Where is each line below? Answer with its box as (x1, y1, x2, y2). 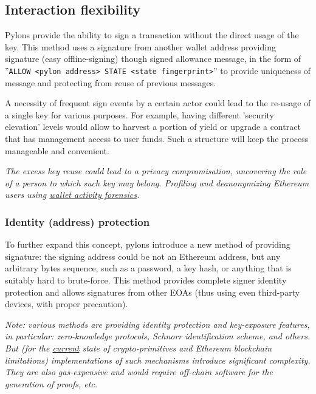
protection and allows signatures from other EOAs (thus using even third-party (5, 285, 300, 298)
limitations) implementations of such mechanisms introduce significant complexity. (5, 353, 311, 366)
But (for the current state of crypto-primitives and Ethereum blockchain (5, 341, 272, 354)
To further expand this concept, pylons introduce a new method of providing (5, 238, 290, 251)
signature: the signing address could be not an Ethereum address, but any (5, 250, 281, 262)
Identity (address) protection (5, 214, 150, 229)
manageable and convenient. (5, 144, 109, 157)
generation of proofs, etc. (5, 377, 98, 390)
